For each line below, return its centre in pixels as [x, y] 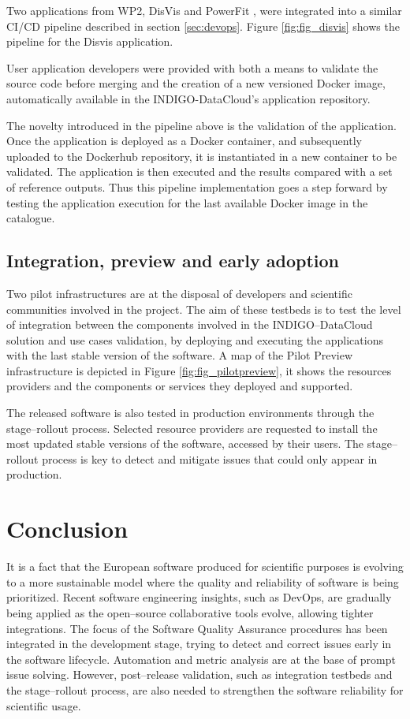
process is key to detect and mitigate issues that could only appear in [210, 458]
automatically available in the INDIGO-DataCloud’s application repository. [188, 98]
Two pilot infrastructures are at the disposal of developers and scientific [179, 293]
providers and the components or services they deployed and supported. [180, 386]
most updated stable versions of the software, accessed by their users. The [185, 443]
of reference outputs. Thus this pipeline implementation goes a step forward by [197, 186]
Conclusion [67, 529]
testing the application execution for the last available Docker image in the [187, 202]
